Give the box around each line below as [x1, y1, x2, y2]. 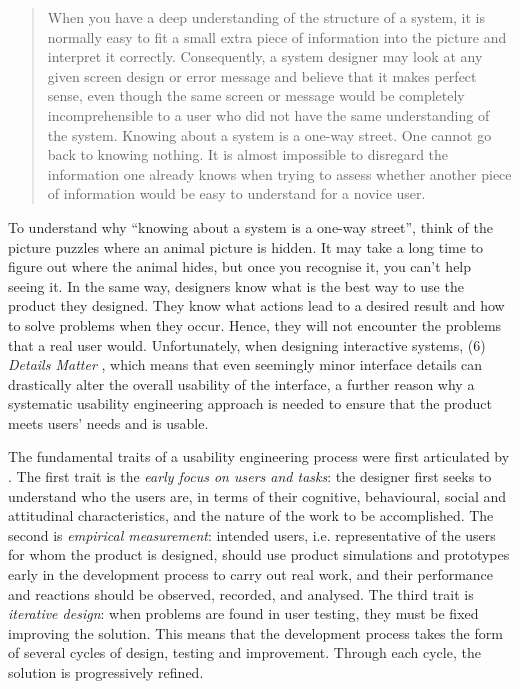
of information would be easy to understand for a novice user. [47, 183, 426, 204]
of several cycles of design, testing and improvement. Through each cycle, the [8, 642, 481, 663]
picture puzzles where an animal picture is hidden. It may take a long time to [8, 236, 484, 257]
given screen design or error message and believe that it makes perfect [47, 65, 477, 86]
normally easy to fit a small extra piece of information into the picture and [47, 26, 507, 47]
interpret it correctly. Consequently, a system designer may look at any [47, 46, 483, 67]
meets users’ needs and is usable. [8, 412, 209, 433]
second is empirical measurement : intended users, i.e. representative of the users [8, 524, 496, 545]
